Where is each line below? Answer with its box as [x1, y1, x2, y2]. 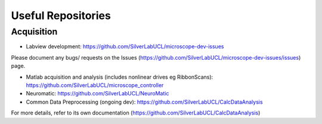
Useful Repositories [11, 9, 112, 22]
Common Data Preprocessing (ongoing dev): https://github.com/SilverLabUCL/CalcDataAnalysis [26, 98, 263, 106]
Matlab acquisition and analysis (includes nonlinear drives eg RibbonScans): [26, 73, 213, 80]
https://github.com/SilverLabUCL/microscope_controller [26, 81, 164, 89]
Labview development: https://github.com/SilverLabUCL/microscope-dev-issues [26, 43, 224, 50]
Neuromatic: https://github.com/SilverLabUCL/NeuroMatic [26, 90, 169, 97]
